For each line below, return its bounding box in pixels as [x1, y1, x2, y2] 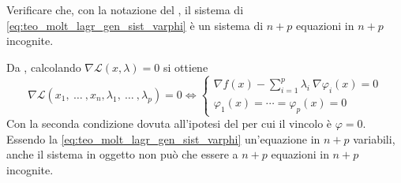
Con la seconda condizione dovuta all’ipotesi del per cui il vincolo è [6, 115, 332, 132]
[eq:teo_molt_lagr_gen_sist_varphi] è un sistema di [6, 17, 264, 33]
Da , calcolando [6, 58, 81, 75]
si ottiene [163, 58, 208, 75]
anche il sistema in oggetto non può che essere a [6, 146, 238, 162]
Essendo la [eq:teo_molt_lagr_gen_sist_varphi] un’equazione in [6, 130, 320, 147]
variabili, [353, 130, 395, 147]
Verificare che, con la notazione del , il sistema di [6, 2, 244, 17]
